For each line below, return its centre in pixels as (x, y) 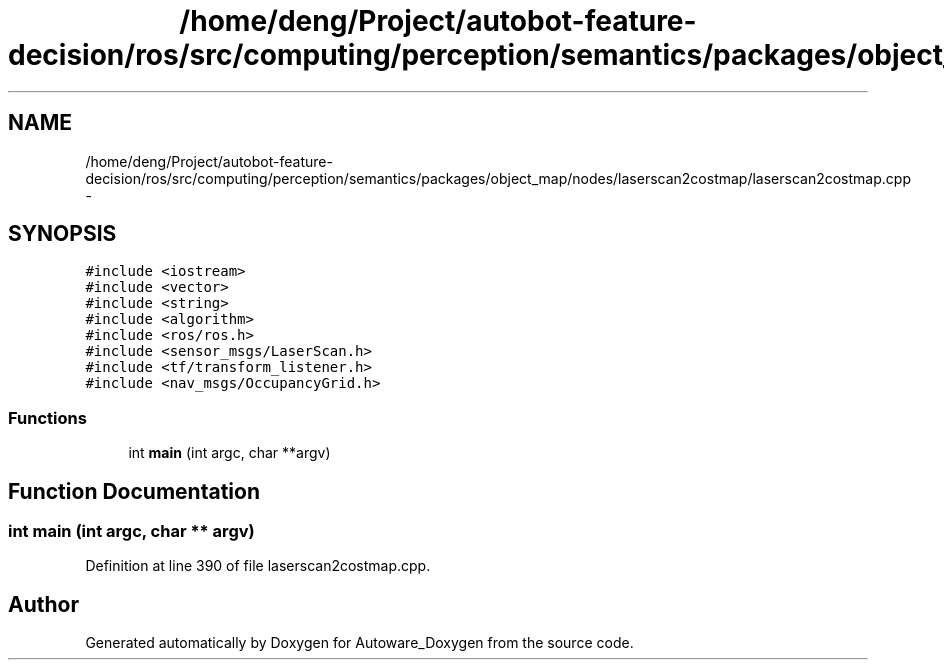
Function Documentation (134, 491)
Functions (47, 417)
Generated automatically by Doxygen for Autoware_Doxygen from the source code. (359, 643)
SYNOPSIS (62, 234)
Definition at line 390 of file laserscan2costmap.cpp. (258, 566)
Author (43, 604)
